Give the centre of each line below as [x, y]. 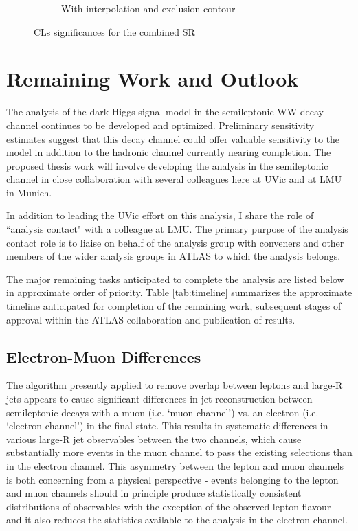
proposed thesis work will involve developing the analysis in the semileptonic [167, 165]
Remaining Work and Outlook [153, 79]
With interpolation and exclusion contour [148, 8]
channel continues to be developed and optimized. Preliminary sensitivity [160, 125]
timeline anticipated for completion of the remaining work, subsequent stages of [174, 306]
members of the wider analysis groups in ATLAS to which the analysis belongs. [174, 256]
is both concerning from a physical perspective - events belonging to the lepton [172, 479]
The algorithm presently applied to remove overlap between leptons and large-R [175, 385]
